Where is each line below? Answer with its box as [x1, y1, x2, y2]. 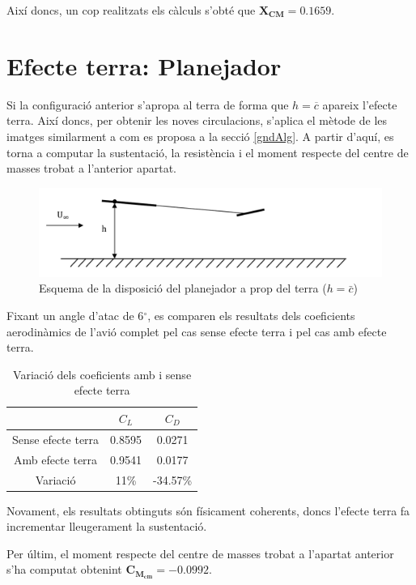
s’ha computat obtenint [6, 561, 122, 578]
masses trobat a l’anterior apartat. [6, 160, 176, 177]
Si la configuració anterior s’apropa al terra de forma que [6, 96, 289, 113]
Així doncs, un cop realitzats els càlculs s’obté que [6, 2, 256, 18]
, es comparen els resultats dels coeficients [147, 307, 355, 324]
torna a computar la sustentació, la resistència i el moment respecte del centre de [6, 143, 409, 160]
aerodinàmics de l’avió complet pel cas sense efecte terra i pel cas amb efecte [6, 322, 387, 339]
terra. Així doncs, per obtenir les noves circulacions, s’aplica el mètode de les [6, 112, 388, 129]
